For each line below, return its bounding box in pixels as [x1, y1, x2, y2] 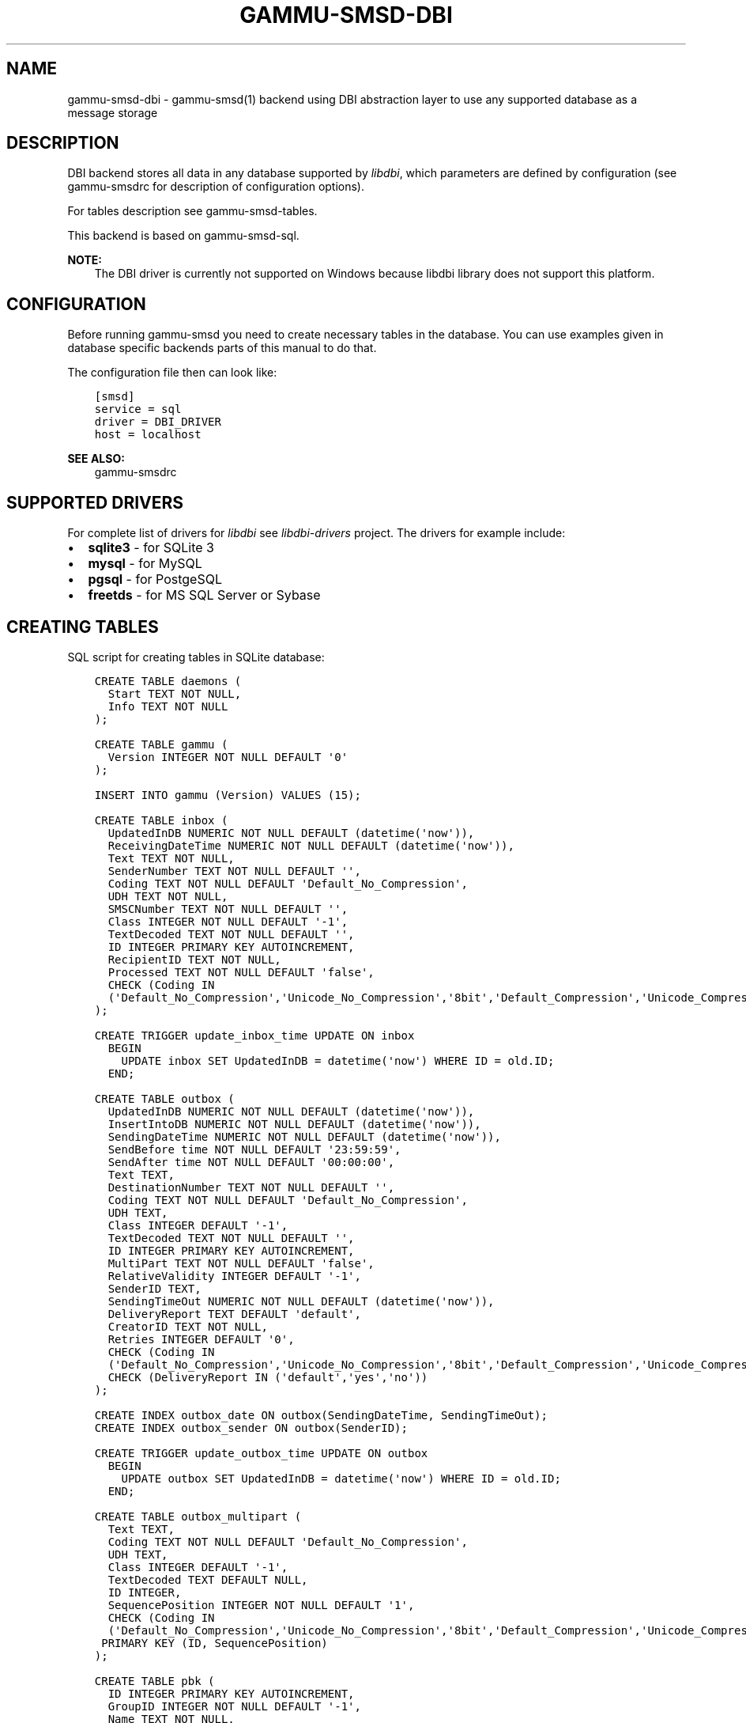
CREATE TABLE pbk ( [94, 1674, 215, 1687]
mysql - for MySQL [88, 555, 202, 572]
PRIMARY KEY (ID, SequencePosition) [101, 1636, 328, 1649]
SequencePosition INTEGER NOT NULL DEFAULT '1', [107, 1598, 415, 1611]
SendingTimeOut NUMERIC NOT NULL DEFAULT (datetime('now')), [107, 1294, 495, 1308]
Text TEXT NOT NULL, [107, 851, 235, 865]
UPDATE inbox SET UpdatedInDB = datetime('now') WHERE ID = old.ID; [121, 1054, 555, 1067]
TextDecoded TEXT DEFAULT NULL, [107, 1573, 308, 1586]
